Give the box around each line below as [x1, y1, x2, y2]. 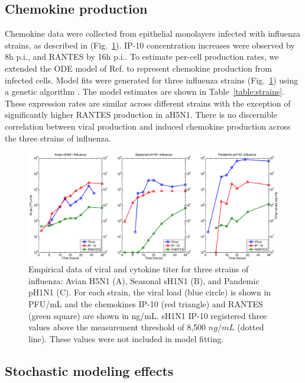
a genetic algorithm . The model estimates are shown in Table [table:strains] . [5, 85, 284, 98]
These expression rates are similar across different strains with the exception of [5, 96, 291, 109]
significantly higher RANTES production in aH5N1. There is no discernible [5, 108, 277, 121]
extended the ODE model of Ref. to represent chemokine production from [5, 62, 272, 74]
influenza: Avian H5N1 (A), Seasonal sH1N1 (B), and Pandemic [28, 274, 259, 287]
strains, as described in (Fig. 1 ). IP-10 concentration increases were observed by [5, 38, 295, 51]
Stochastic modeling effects [5, 361, 174, 379]
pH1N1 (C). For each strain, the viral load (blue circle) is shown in [28, 286, 271, 298]
